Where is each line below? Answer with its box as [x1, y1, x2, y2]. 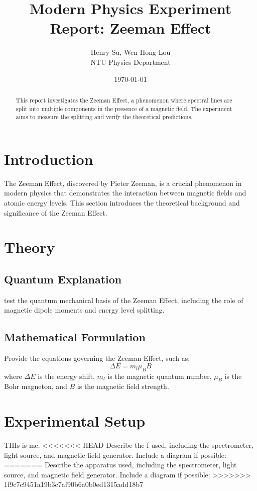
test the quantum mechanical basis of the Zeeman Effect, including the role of [4, 294, 243, 305]
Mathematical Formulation [4, 329, 146, 345]
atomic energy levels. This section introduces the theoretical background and [4, 197, 240, 208]
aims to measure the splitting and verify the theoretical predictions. [16, 113, 193, 121]
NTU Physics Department [90, 56, 171, 67]
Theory [4, 237, 55, 257]
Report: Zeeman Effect [50, 18, 211, 38]
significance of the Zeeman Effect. [4, 207, 107, 218]
